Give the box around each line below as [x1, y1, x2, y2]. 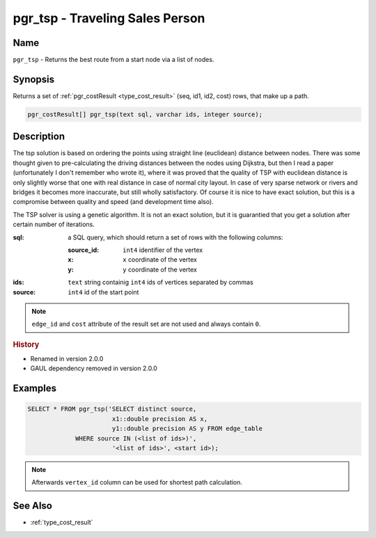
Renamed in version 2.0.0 [30, 354, 104, 363]
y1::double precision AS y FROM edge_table [111, 425, 263, 433]
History [13, 340, 40, 349]
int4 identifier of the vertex [123, 246, 203, 254]
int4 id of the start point [68, 287, 139, 296]
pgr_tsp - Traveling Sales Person [13, 10, 205, 26]
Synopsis [13, 73, 55, 85]
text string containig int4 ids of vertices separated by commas [68, 278, 253, 287]
